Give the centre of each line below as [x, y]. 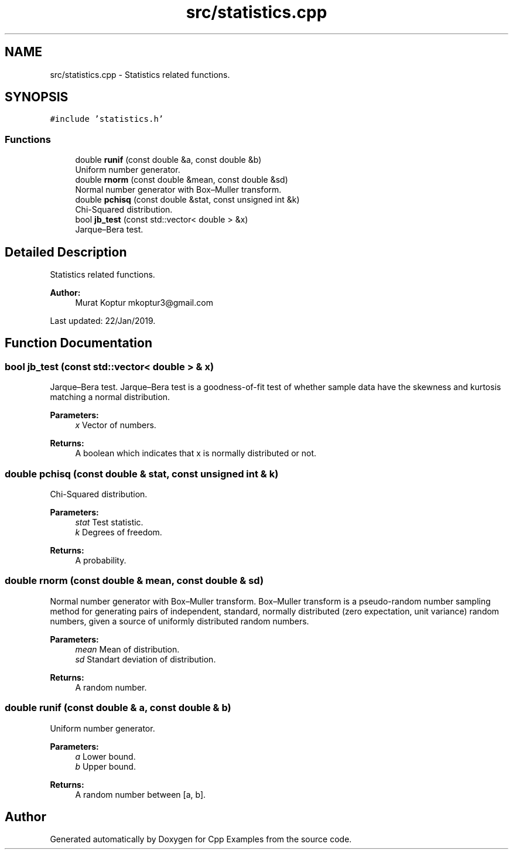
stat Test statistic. [109, 522]
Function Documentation [78, 343]
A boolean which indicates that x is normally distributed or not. [196, 453]
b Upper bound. [105, 766]
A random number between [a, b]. [141, 794]
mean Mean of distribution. [127, 649]
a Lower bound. [105, 756]
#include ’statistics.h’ [107, 119]
